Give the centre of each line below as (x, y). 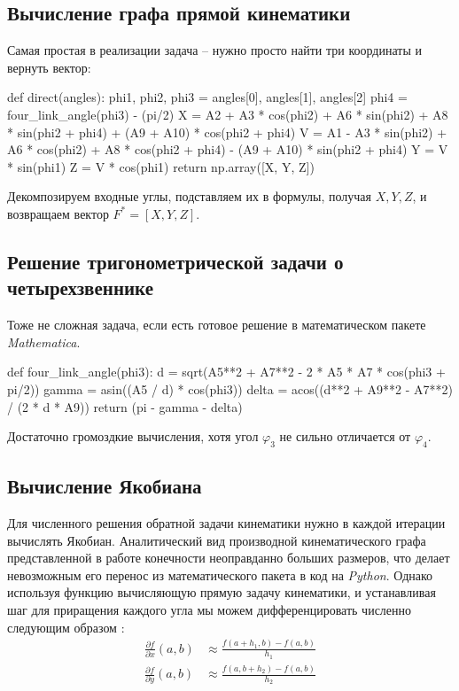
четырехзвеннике (80, 287)
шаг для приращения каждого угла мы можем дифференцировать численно (210, 610)
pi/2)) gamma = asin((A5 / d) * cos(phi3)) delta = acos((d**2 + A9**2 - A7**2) (230, 388)
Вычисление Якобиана (105, 486)
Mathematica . (44, 342)
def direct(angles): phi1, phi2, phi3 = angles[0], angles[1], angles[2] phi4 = (207, 97)
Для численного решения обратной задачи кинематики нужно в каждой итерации (226, 523)
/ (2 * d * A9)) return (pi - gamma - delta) (125, 406)
